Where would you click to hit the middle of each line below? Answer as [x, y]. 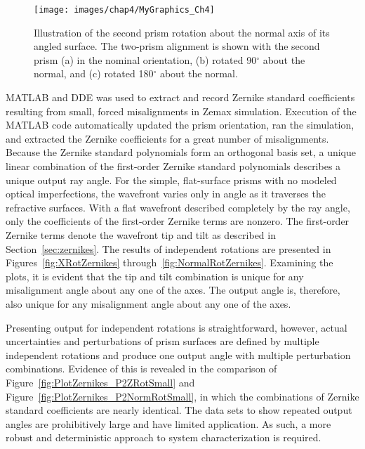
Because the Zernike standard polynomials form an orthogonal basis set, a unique [181, 152]
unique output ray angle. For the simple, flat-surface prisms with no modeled [171, 180]
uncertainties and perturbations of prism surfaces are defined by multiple [162, 341]
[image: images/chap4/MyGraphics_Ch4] [124, 10]
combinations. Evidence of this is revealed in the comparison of [141, 369]
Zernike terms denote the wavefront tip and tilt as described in [141, 234]
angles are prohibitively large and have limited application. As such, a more [168, 423]
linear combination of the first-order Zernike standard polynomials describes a [173, 166]
